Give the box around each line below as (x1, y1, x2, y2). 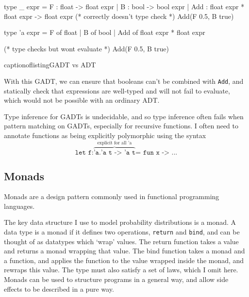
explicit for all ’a (97, 141, 132, 146)
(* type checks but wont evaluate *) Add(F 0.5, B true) (4, 43, 169, 53)
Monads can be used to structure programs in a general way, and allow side (4, 274, 229, 284)
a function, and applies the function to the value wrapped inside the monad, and (4, 255, 244, 265)
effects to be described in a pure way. (4, 283, 114, 294)
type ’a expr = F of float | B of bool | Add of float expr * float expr (4, 27, 205, 37)
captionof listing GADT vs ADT (4, 60, 96, 70)
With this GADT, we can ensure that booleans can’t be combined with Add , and (4, 76, 244, 86)
